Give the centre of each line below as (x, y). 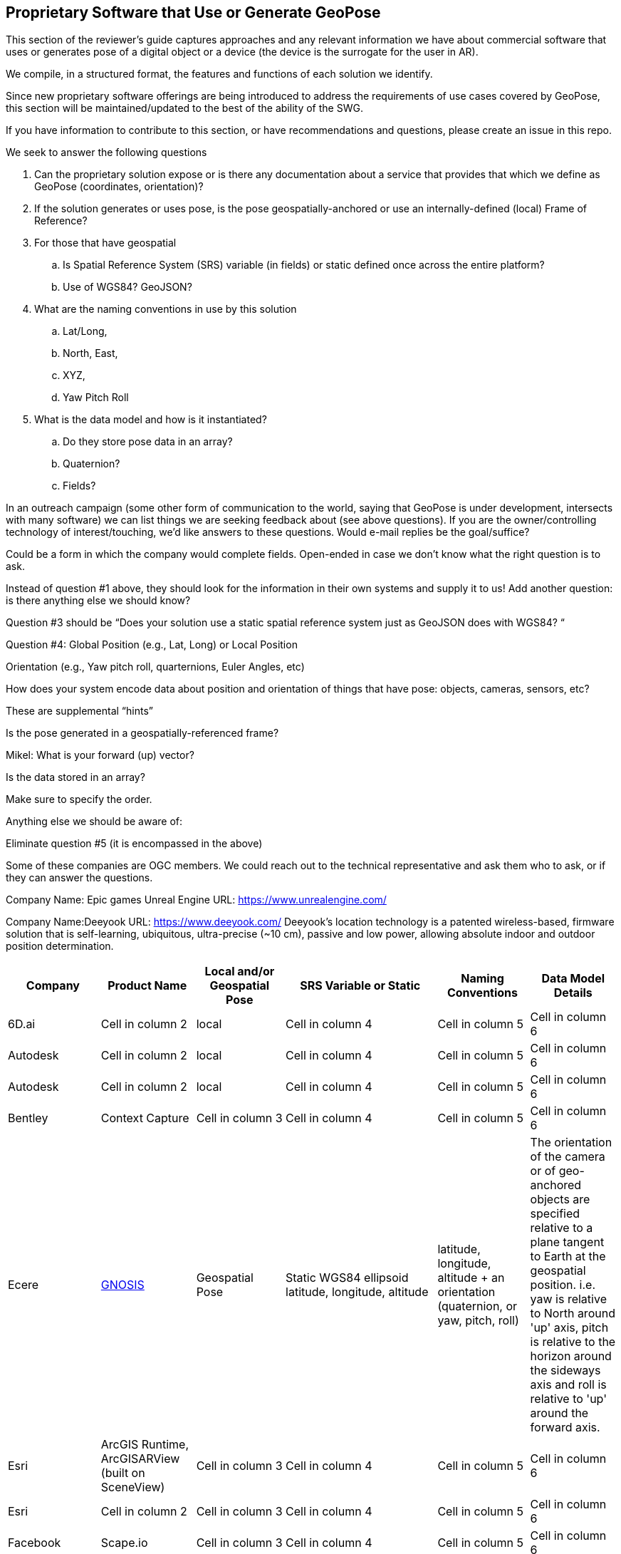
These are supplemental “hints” (79, 711)
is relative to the (573, 1342)
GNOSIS (122, 1285)
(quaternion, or (478, 1306)
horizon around (571, 1356)
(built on (123, 1473)
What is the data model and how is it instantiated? (151, 420)
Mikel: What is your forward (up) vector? (100, 755)
